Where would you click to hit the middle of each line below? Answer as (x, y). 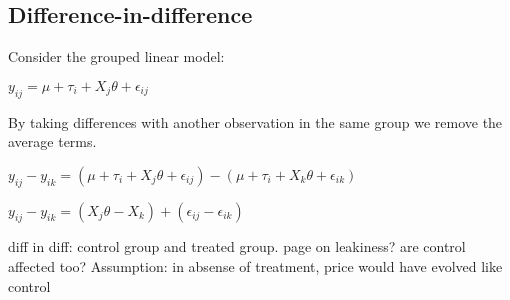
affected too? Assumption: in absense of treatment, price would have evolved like (255, 265)
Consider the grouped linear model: (116, 56)
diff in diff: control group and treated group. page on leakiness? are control (237, 246)
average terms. (52, 141)
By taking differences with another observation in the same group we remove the (255, 121)
